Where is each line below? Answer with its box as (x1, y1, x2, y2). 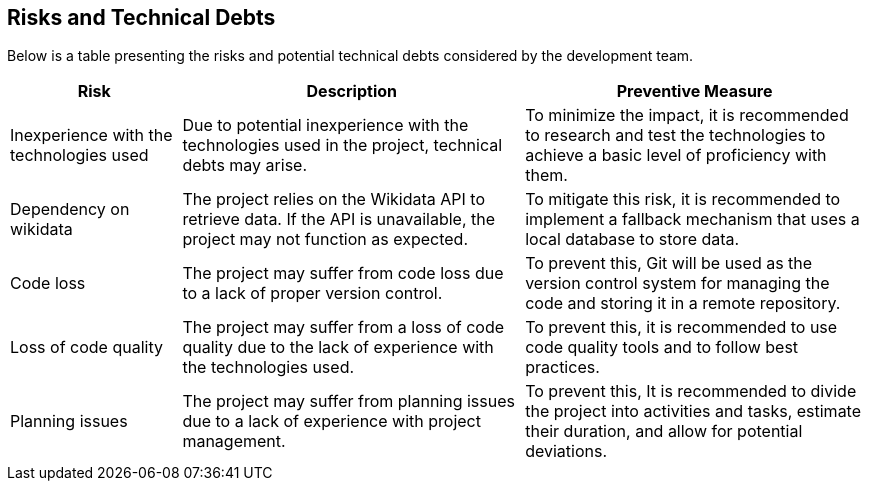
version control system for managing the (525, 273, 830, 294)
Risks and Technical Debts (7, 5, 276, 30)
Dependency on (10, 199, 130, 220)
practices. (525, 357, 600, 378)
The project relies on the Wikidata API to (182, 189, 486, 210)
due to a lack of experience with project (182, 411, 481, 432)
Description (306, 81, 397, 102)
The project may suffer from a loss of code (182, 317, 505, 338)
